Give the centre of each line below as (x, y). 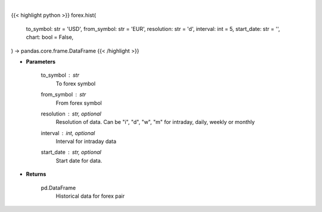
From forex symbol (79, 103)
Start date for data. (79, 160)
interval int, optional (68, 133)
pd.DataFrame (58, 188)
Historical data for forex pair (90, 196)
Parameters (41, 61)
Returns (36, 174)
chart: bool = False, (50, 37)
